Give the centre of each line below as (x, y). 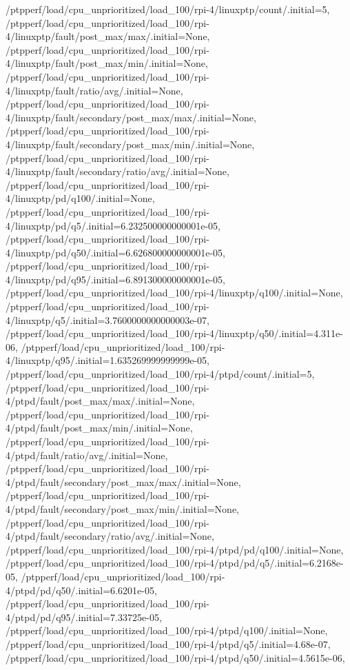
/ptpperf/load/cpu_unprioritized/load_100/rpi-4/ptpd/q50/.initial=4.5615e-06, (175, 657)
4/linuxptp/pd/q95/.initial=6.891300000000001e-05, (115, 279)
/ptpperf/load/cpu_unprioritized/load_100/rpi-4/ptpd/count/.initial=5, (160, 374)
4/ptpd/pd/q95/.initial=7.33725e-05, (84, 617)
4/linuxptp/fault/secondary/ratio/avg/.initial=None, (117, 171)
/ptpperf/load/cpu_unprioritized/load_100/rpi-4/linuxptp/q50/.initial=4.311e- (174, 333)
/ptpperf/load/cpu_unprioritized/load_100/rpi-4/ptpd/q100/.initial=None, (167, 630)
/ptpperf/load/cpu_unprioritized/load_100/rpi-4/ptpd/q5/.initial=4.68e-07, (168, 643)
